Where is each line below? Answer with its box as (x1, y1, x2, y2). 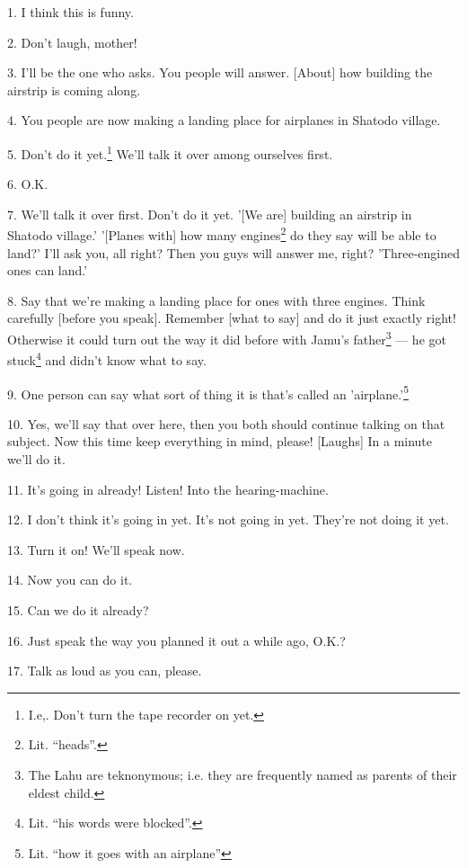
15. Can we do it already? (7, 600, 149, 619)
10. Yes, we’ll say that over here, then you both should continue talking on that (7, 414, 445, 433)
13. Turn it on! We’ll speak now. (7, 540, 185, 559)
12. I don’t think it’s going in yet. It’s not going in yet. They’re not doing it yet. (7, 510, 449, 529)
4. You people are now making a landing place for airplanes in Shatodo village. (7, 111, 441, 130)
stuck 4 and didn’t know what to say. (7, 348, 207, 369)
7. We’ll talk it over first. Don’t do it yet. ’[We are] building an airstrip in (7, 204, 412, 223)
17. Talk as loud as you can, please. (7, 661, 202, 680)
